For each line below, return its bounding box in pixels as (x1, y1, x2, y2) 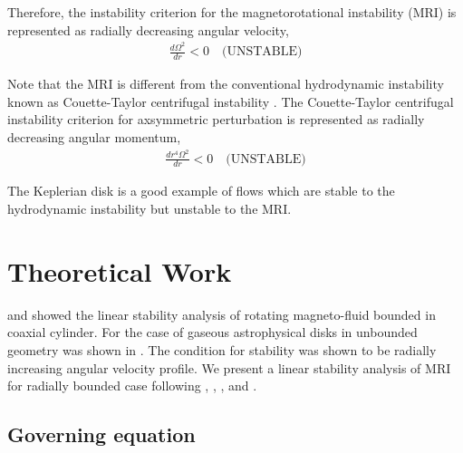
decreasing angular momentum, (7, 127, 181, 146)
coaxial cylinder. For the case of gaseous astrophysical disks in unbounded (7, 323, 418, 342)
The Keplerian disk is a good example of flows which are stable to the (7, 181, 395, 200)
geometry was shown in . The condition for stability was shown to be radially (7, 340, 437, 359)
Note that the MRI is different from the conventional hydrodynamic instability (7, 74, 444, 93)
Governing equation (7, 420, 196, 448)
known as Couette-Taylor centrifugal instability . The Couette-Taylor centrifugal (7, 92, 454, 111)
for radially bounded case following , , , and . (7, 376, 257, 395)
